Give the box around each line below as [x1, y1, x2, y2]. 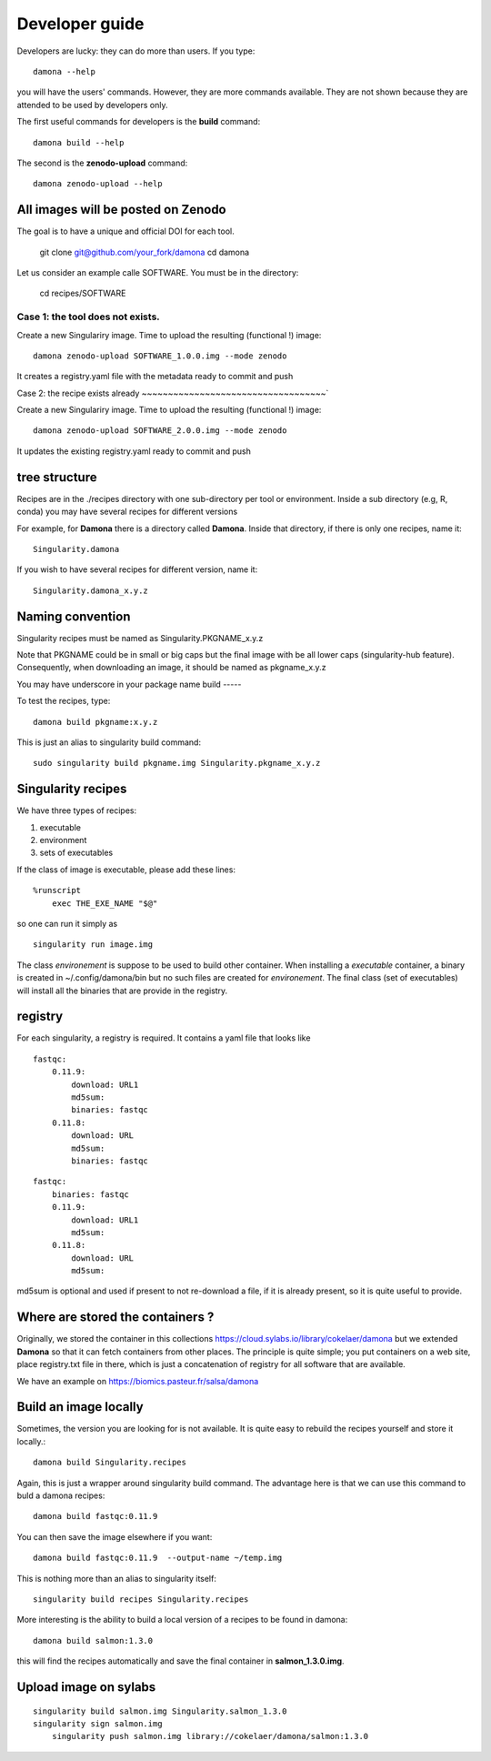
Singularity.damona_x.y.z [33, 585, 149, 596]
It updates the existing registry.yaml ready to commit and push [16, 446, 252, 457]
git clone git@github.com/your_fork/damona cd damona [39, 247, 250, 257]
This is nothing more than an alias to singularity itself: [16, 1573, 217, 1584]
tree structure [16, 469, 97, 485]
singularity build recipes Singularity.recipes [33, 1594, 249, 1605]
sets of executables [39, 847, 114, 859]
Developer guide [16, 14, 145, 34]
